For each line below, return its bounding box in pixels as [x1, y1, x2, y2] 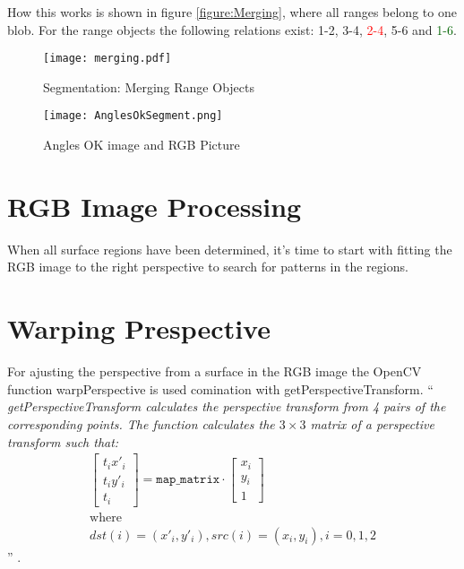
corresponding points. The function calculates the [7, 414, 275, 433]
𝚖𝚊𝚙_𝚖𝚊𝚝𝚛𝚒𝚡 [156, 473, 220, 487]
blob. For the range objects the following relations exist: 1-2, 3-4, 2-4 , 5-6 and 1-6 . [7, 20, 457, 39]
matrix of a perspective [310, 414, 434, 433]
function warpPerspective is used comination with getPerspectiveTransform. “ [7, 379, 434, 398]
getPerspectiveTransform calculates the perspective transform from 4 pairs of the [7, 397, 446, 416]
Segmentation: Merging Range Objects [43, 77, 254, 96]
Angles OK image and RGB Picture [43, 135, 240, 154]
